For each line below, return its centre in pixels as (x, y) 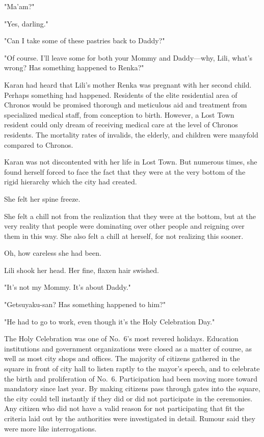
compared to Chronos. (39, 144)
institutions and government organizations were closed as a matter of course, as (128, 348)
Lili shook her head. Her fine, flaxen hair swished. (82, 270)
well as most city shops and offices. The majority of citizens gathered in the (122, 358)
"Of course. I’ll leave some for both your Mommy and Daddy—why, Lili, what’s (128, 57)
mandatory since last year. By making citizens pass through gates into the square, (132, 388)
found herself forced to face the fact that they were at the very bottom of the (125, 171)
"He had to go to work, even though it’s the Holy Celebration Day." (110, 321)
